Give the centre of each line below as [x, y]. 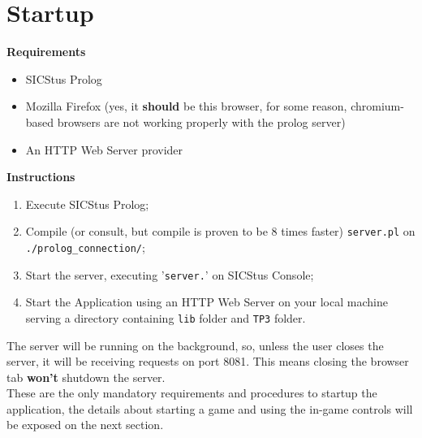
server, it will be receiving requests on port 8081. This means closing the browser [208, 361]
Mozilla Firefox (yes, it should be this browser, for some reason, [186, 106]
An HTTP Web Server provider [104, 149]
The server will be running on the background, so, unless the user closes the [195, 345]
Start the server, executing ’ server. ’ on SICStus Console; [170, 274]
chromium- [377, 106]
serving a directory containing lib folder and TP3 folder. [166, 317]
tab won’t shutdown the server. [86, 377]
